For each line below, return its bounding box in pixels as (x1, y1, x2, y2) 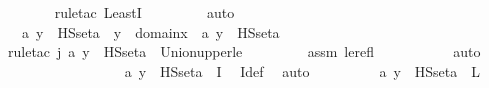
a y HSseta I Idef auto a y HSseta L (124, 60, 481, 81)
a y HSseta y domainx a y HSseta (21, 21, 280, 42)
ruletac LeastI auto (54, 2, 235, 22)
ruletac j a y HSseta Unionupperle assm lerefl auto (8, 41, 481, 62)
